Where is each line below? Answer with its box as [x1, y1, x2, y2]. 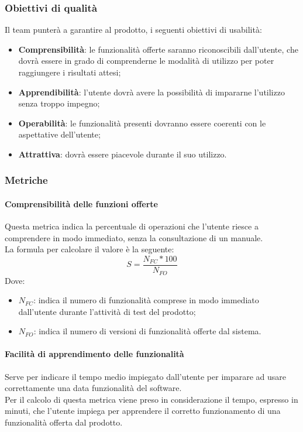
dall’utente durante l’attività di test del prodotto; [18, 305, 196, 317]
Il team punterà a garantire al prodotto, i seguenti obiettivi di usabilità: [5, 23, 262, 36]
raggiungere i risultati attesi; [18, 66, 121, 78]
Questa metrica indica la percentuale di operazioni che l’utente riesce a [5, 220, 259, 232]
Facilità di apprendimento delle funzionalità [5, 348, 184, 360]
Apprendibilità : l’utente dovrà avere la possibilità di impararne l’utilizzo [18, 85, 285, 98]
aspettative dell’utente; [18, 128, 101, 140]
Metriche [5, 173, 48, 187]
